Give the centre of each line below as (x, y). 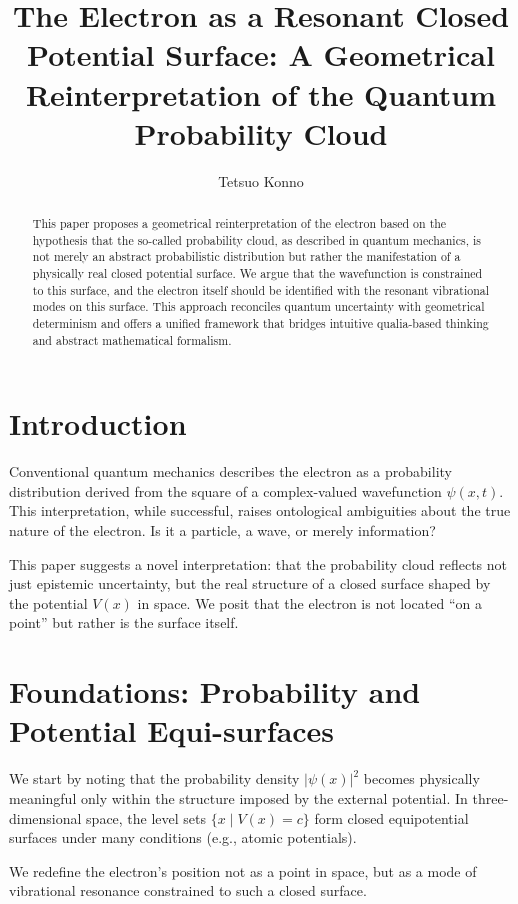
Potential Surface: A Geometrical (261, 54)
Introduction (98, 423)
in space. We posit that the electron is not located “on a (309, 602)
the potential (48, 602)
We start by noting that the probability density (154, 778)
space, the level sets (146, 817)
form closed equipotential (391, 817)
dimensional (45, 817)
